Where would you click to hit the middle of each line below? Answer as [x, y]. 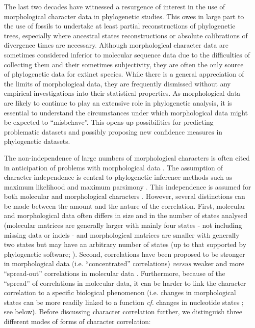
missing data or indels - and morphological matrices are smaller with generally [122, 234]
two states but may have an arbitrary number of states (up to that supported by [125, 244]
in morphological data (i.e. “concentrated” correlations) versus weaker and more [124, 263]
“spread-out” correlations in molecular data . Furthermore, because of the [115, 273]
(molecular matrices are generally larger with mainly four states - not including [123, 225]
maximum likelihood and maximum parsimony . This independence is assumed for [127, 186]
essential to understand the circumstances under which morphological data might [126, 112]
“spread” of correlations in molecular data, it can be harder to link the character [125, 283]
